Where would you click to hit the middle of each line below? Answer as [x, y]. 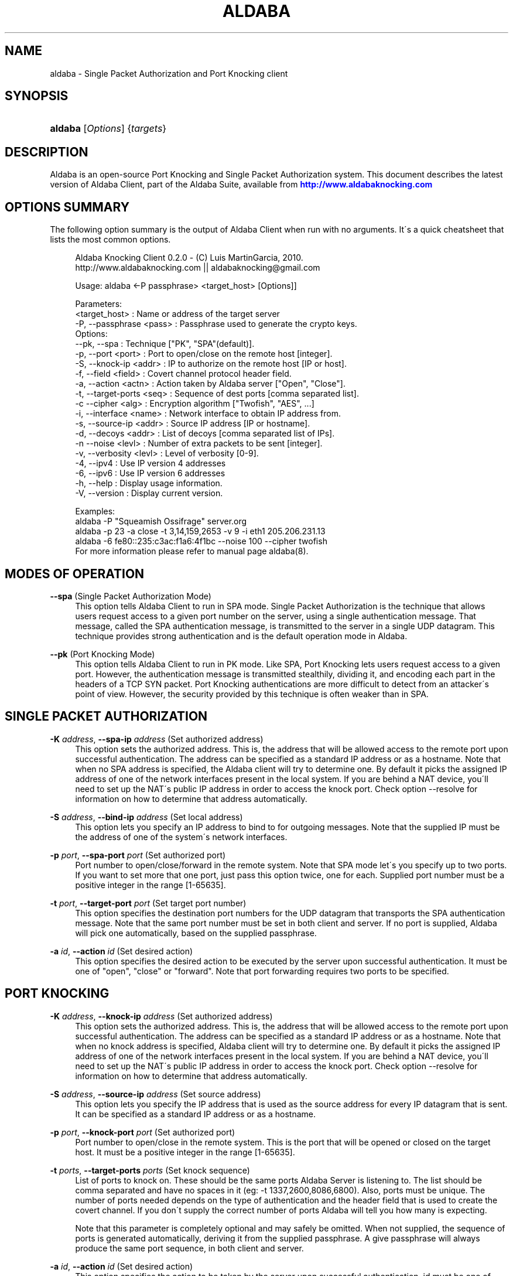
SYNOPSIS [37, 96]
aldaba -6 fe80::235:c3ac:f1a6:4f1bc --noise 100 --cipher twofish [201, 541]
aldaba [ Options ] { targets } [108, 129]
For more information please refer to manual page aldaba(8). [192, 551]
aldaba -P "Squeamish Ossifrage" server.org [161, 521]
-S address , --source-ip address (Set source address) [155, 1094]
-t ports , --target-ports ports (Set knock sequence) [150, 1170]
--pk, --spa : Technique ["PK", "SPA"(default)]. [165, 344]
